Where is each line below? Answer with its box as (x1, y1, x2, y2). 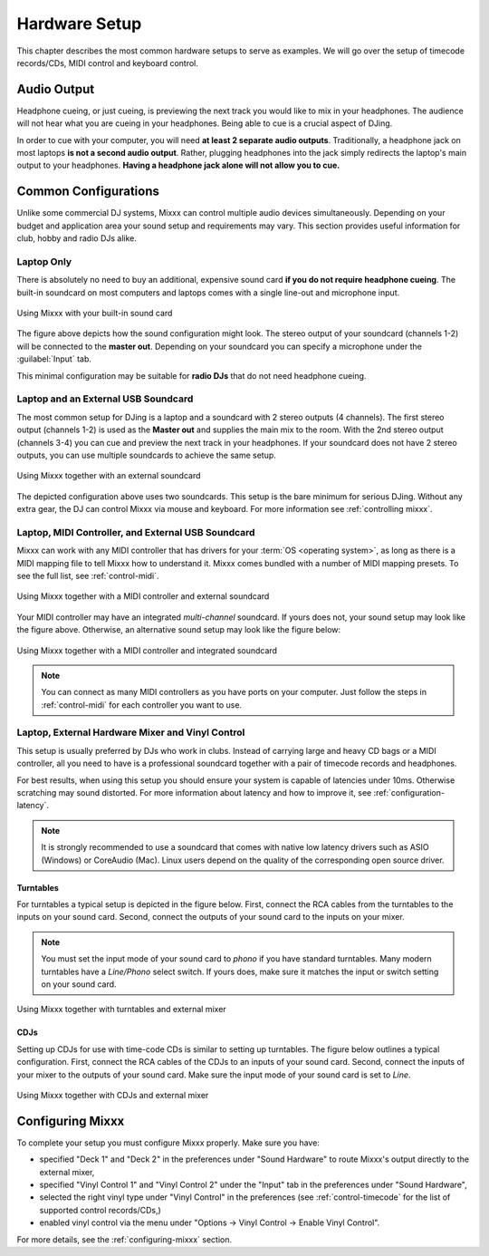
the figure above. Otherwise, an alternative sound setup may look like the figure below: (16, 624, 341, 635)
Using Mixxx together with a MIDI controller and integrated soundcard (16, 644, 278, 656)
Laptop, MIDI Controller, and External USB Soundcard (16, 526, 255, 538)
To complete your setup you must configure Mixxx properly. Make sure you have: (16, 1137, 321, 1148)
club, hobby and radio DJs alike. (16, 233, 138, 244)
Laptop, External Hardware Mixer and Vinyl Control (16, 726, 245, 739)
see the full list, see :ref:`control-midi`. (16, 570, 159, 581)
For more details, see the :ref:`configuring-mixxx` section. (16, 1233, 233, 1245)
